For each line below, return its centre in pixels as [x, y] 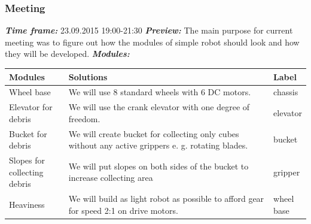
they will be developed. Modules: [67, 54]
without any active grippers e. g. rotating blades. [158, 145]
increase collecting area [111, 178]
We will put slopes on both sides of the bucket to [158, 166]
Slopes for [27, 160]
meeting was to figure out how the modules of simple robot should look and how [152, 42]
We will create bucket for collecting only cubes [154, 133]
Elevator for [31, 107]
